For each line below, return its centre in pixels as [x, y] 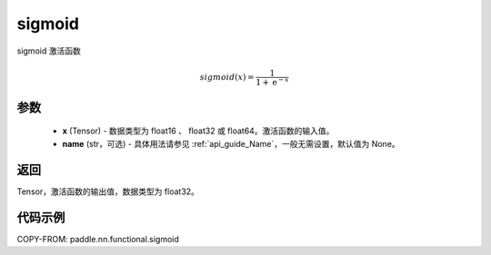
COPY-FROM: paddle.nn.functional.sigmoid [98, 239]
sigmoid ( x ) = [227, 77]
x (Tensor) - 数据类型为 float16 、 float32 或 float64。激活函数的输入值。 [198, 131]
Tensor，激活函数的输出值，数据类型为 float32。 [108, 191]
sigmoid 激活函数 [49, 51]
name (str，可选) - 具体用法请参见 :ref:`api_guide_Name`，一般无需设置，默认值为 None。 [231, 143]
